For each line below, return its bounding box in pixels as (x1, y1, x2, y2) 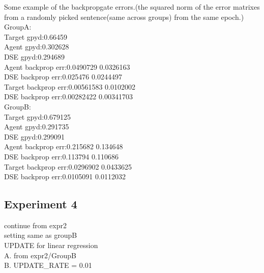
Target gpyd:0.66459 (4, 31, 68, 42)
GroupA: (4, 21, 32, 32)
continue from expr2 (4, 220, 67, 230)
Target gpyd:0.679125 (4, 111, 71, 122)
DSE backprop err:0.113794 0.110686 (4, 151, 119, 161)
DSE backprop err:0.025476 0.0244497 (4, 71, 122, 82)
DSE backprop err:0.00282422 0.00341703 (4, 91, 133, 102)
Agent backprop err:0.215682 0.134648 (4, 141, 123, 152)
